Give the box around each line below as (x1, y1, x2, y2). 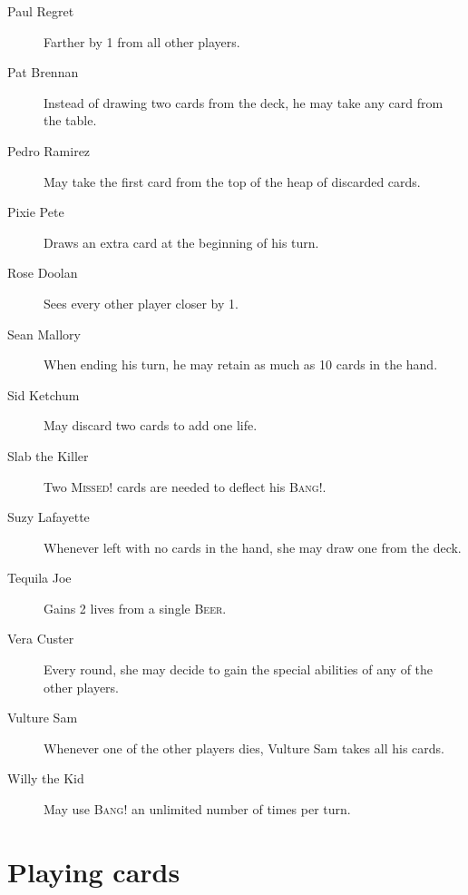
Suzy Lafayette (7, 507, 90, 526)
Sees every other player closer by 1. (44, 293, 239, 312)
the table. (44, 111, 97, 130)
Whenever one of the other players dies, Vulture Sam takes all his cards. (44, 738, 444, 757)
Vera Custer (7, 629, 74, 648)
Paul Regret (7, 2, 74, 20)
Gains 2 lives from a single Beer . (44, 598, 227, 617)
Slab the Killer (7, 446, 89, 465)
